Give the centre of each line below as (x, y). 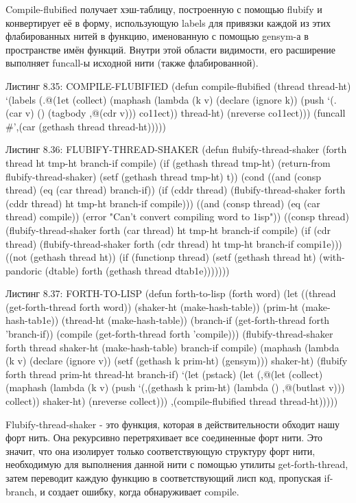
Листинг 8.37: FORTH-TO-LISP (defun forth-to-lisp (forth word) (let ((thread (171, 293)
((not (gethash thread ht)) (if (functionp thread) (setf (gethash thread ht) (161, 257)
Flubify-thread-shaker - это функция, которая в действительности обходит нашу (173, 424)
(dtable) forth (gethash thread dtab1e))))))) (137, 270)
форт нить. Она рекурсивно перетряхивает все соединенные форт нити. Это (164, 437)
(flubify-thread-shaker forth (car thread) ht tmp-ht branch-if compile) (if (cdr (168, 230)
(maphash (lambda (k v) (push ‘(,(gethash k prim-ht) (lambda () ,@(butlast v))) (175, 387)
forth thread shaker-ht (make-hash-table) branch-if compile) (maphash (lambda (173, 347)
